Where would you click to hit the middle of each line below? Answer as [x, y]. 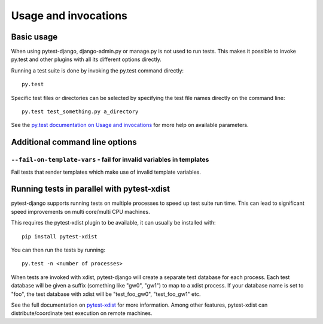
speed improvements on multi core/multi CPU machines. [80, 211]
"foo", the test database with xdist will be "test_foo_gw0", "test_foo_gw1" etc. [106, 294]
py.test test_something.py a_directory [80, 112]
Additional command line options [74, 142]
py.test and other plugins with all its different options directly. [86, 59]
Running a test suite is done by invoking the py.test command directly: [97, 70]
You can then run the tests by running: [58, 250]
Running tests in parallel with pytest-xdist [91, 189]
